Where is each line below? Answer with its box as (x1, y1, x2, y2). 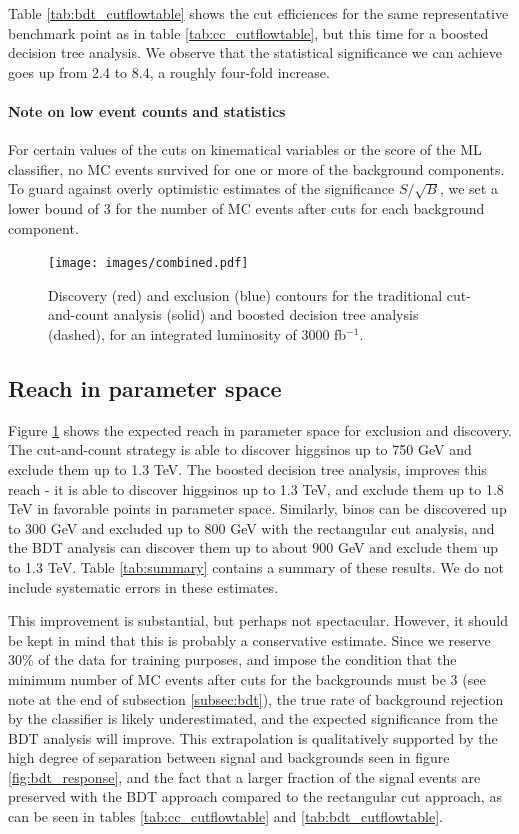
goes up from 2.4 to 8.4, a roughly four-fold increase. (8, 61, 330, 82)
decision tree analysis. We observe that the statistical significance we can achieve (8, 42, 503, 63)
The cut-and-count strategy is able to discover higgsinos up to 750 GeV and (8, 439, 472, 460)
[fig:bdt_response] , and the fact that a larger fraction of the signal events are (8, 766, 481, 787)
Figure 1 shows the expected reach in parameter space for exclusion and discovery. (8, 419, 513, 440)
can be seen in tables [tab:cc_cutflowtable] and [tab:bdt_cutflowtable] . (8, 806, 444, 827)
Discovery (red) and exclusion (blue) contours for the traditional (48, 284, 443, 305)
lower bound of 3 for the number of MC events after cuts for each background (8, 197, 485, 218)
